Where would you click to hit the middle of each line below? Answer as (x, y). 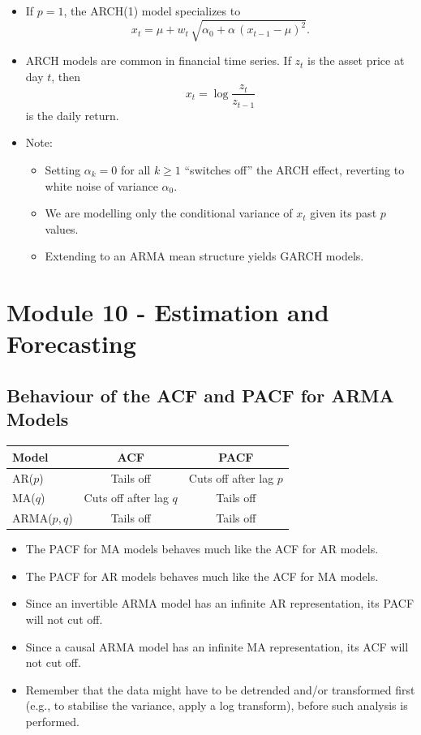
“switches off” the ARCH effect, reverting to (294, 170)
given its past (344, 213)
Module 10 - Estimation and (168, 312)
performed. (53, 722)
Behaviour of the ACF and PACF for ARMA (200, 395)
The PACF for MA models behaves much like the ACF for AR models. (202, 549)
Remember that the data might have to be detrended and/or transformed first (220, 689)
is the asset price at (356, 60)
